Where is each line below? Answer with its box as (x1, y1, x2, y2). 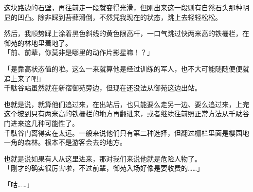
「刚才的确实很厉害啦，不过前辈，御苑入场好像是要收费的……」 (4, 163, 204, 173)
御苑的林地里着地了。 (4, 37, 72, 48)
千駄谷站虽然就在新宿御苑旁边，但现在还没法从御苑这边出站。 (4, 83, 201, 93)
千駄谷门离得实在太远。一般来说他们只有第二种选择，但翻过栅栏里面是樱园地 (4, 127, 249, 138)
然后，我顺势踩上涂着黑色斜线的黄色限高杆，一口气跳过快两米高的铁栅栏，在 (4, 28, 249, 38)
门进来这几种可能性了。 (4, 118, 79, 128)
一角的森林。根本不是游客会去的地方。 (4, 137, 126, 147)
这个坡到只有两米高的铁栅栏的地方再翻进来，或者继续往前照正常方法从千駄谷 (4, 108, 249, 119)
